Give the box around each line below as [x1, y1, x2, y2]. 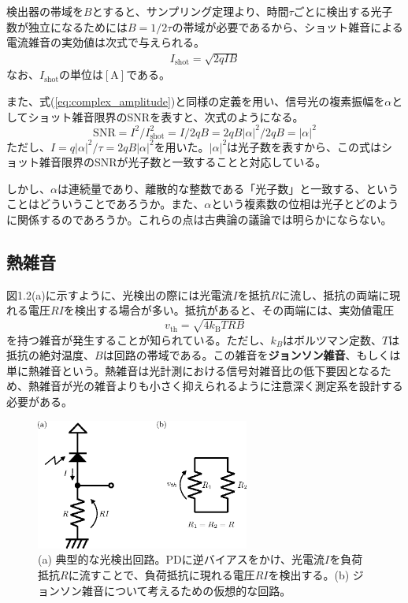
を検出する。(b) [268, 567, 350, 583]
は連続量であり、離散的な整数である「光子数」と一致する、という [57, 180, 399, 196]
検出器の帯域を [6, 3, 83, 19]
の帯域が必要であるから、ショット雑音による [172, 18, 403, 35]
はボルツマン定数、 [283, 331, 383, 348]
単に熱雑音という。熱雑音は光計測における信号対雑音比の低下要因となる [6, 362, 380, 378]
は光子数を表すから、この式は [227, 138, 382, 154]
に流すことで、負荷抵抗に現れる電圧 [68, 567, 255, 583]
